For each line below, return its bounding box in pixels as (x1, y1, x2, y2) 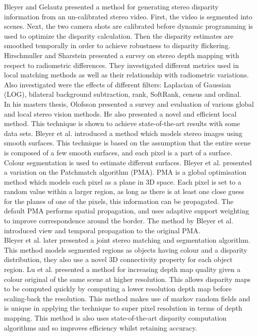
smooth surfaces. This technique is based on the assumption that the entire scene (4, 137, 251, 148)
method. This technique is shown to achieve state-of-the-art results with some (4, 118, 240, 129)
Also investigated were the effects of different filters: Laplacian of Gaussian (4, 79, 231, 89)
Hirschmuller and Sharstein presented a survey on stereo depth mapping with (4, 50, 239, 60)
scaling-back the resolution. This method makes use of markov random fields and (4, 293, 251, 303)
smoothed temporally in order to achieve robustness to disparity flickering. (4, 40, 231, 51)
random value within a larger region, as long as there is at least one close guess (4, 186, 245, 197)
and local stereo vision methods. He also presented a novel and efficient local (4, 108, 237, 119)
